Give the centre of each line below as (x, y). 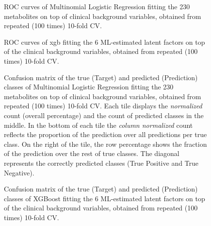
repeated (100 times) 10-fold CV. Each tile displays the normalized (103, 106)
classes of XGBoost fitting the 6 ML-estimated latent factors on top (105, 198)
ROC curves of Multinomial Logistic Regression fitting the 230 (97, 6)
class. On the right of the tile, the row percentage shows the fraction (105, 144)
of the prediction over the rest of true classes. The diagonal (92, 153)
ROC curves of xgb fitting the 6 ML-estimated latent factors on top (105, 42)
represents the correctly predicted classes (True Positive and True (101, 163)
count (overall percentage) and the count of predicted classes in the (104, 115)
